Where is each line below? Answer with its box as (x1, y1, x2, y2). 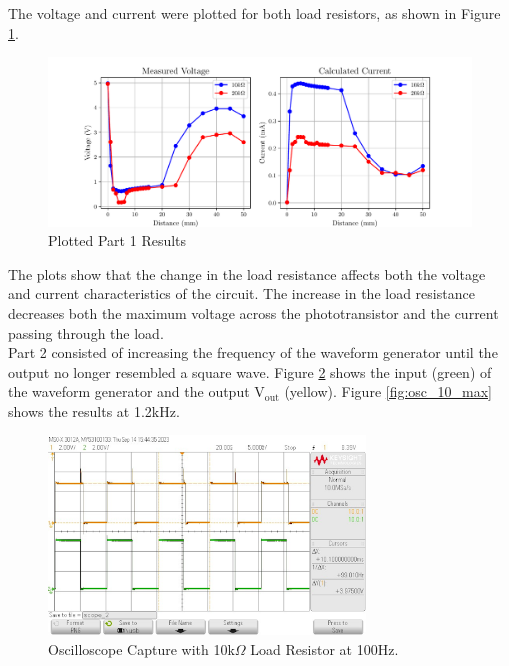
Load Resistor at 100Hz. (250, 639, 399, 660)
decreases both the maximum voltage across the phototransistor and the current (8, 302, 499, 323)
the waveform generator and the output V (8, 381, 265, 402)
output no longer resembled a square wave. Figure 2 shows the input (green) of (8, 361, 492, 382)
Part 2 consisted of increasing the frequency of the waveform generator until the (8, 342, 498, 363)
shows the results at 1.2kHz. (8, 400, 180, 421)
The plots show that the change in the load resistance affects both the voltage (8, 263, 486, 284)
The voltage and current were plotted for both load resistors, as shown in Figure (8, 3, 501, 23)
